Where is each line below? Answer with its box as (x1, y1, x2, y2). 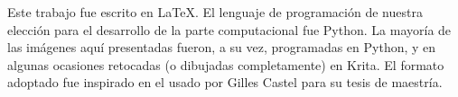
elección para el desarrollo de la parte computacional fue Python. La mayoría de (7, 20, 452, 39)
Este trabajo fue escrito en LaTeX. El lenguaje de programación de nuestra (7, 3, 423, 21)
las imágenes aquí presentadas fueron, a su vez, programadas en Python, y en (7, 38, 436, 57)
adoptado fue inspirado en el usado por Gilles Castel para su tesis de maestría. (7, 73, 443, 92)
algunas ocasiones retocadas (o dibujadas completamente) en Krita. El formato (7, 55, 444, 74)
